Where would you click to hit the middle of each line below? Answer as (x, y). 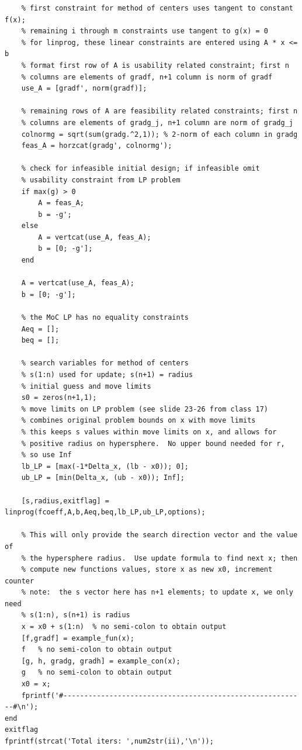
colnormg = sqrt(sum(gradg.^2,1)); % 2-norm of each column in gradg (159, 134)
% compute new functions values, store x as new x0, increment (147, 570)
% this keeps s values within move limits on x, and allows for (149, 432)
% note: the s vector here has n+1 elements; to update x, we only (157, 592)
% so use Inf (46, 455)
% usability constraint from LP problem (101, 180)
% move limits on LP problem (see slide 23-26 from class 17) (145, 409)
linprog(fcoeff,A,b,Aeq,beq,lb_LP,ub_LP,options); (105, 512)
